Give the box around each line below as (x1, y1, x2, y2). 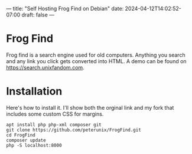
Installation (6, 85, 63, 98)
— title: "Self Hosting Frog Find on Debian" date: (6, 5, 124, 12)
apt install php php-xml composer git (6, 122, 102, 127)
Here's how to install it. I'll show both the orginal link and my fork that (6, 104, 174, 111)
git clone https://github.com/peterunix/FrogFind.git (6, 127, 142, 133)
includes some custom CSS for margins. (6, 110, 104, 117)
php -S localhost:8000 (6, 142, 62, 148)
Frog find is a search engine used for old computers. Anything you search (6, 51, 186, 58)
